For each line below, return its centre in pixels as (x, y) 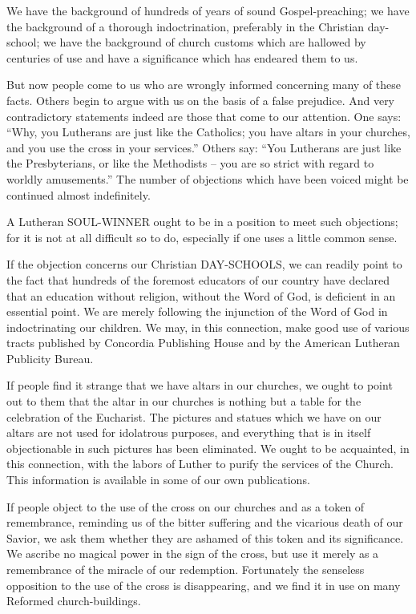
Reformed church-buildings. (74, 601)
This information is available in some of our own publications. (158, 480)
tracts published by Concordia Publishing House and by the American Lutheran (203, 343)
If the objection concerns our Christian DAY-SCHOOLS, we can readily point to (204, 264)
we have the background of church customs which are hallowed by (204, 42)
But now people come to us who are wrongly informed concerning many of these (204, 85)
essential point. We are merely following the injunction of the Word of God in (197, 311)
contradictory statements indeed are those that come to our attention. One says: (204, 116)
